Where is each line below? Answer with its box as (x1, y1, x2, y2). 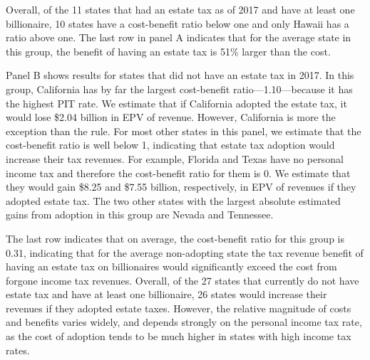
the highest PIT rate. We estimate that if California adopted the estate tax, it (6, 95, 347, 110)
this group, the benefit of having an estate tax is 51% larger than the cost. (6, 43, 331, 58)
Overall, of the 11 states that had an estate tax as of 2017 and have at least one (6, 2, 355, 16)
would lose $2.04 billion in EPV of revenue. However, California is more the (6, 110, 336, 125)
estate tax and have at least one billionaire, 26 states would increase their (6, 287, 327, 302)
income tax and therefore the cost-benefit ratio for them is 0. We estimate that (6, 165, 351, 180)
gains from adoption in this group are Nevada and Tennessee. (6, 207, 274, 222)
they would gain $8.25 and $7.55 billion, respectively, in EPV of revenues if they (6, 179, 356, 194)
